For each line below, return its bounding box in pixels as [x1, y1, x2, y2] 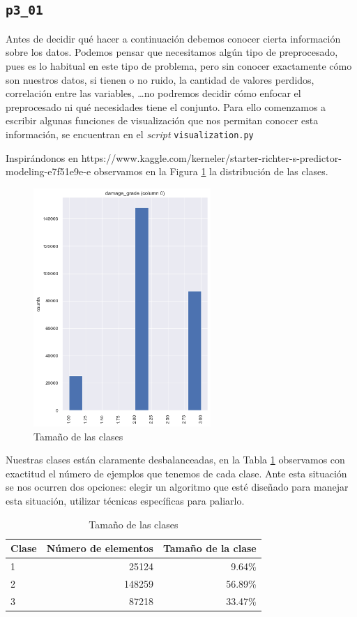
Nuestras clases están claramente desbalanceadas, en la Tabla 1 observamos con [6, 452, 345, 467]
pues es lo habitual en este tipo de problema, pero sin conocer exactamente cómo [6, 58, 352, 73]
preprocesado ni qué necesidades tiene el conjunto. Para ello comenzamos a [6, 99, 326, 114]
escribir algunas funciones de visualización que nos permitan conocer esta [6, 113, 319, 128]
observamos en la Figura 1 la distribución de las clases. [93, 164, 328, 179]
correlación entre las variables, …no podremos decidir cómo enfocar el [6, 86, 301, 101]
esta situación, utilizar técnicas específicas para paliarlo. [6, 493, 245, 507]
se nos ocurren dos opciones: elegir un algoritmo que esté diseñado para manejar [6, 480, 349, 494]
